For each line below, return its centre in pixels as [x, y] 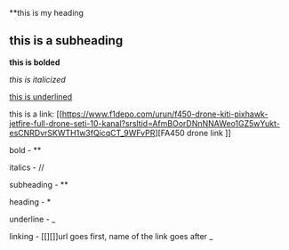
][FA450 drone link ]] [193, 133]
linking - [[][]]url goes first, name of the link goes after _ [111, 236]
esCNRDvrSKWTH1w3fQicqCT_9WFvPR [82, 133]
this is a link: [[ [36, 114]
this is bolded [35, 62]
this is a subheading [66, 40]
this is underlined [41, 96]
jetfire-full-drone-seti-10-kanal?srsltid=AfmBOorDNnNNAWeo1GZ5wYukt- [144, 123]
